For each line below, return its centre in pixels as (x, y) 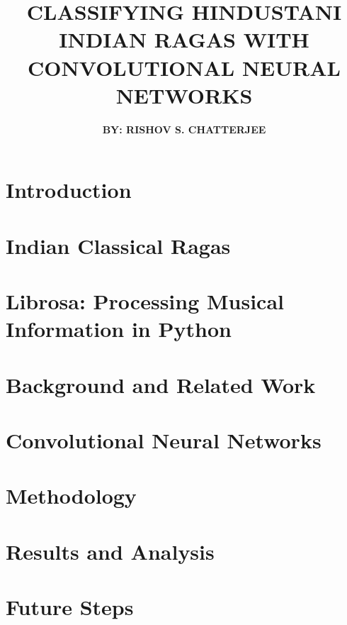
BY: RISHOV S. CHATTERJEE (184, 129)
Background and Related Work (161, 384)
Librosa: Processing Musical (145, 301)
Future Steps (70, 607)
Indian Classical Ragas (118, 245)
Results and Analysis (110, 551)
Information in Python (119, 329)
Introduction (69, 190)
